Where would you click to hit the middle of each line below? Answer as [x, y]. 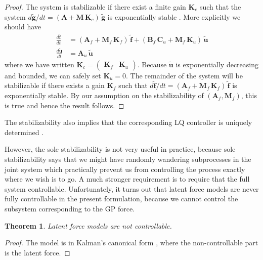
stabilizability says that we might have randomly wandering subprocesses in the [128, 159]
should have [23, 27]
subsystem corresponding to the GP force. [70, 208]
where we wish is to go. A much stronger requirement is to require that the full [127, 179]
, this [249, 95]
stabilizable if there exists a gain [55, 85]
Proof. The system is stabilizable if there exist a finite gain [95, 7]
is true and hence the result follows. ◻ [64, 105]
